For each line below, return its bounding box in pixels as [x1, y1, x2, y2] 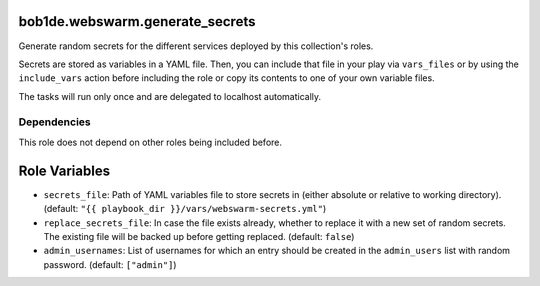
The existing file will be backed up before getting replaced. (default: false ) [43, 230, 355, 242]
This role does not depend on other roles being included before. [18, 136, 283, 148]
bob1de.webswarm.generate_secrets [18, 13, 256, 30]
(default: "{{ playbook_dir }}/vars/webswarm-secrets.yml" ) [43, 203, 327, 215]
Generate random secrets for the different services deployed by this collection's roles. [18, 40, 374, 52]
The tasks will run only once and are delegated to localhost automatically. [18, 90, 322, 102]
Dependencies [18, 115, 92, 129]
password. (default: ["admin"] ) [43, 258, 177, 270]
